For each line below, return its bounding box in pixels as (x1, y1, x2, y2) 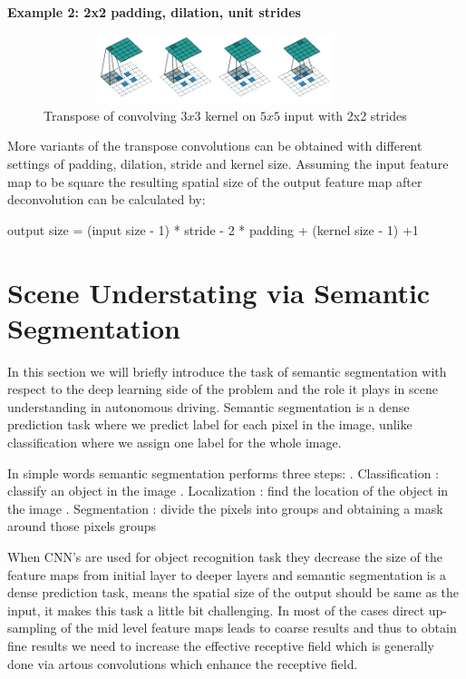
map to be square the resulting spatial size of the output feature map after (7, 172, 422, 191)
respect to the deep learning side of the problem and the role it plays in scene (7, 379, 438, 399)
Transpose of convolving (44, 105, 177, 124)
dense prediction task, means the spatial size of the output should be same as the (7, 583, 460, 602)
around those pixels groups (7, 517, 157, 536)
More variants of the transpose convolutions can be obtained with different (7, 136, 422, 155)
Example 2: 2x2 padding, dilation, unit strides (7, 3, 301, 21)
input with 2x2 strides (284, 105, 407, 124)
